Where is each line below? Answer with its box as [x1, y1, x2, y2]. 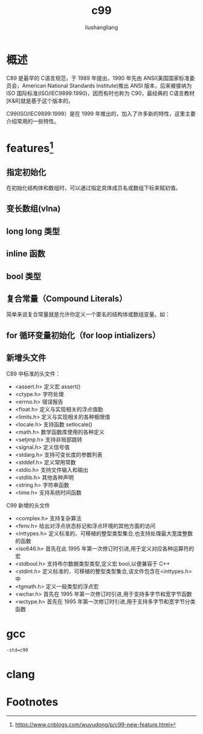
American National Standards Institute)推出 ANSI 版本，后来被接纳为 [22, 82, 192, 89]
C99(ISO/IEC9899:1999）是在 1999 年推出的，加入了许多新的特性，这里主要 [6, 110, 196, 117]
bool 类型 [6, 271, 41, 282]
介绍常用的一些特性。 [6, 117, 59, 125]
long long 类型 [6, 226, 60, 236]
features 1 [6, 139, 54, 155]
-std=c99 [6, 647, 28, 653]
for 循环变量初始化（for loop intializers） [6, 330, 161, 340]
